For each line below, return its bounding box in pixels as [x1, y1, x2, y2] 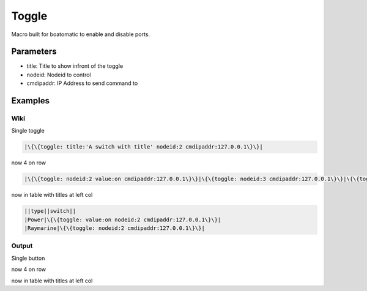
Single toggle [11, 127, 45, 134]
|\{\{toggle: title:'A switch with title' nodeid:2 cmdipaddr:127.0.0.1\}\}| [24, 144, 263, 150]
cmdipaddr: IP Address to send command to [26, 79, 138, 87]
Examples [11, 95, 50, 106]
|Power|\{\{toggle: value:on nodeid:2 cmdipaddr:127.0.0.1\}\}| [24, 216, 221, 223]
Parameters [11, 46, 57, 57]
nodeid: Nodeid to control [26, 71, 91, 78]
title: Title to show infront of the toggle [26, 62, 124, 70]
